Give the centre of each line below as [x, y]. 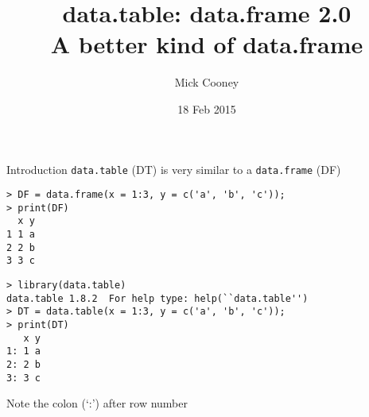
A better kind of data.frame [207, 44]
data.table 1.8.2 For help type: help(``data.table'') [157, 298]
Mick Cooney [207, 82]
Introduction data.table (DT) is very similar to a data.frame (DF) [174, 169]
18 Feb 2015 [207, 108]
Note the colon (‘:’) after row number [97, 403]
